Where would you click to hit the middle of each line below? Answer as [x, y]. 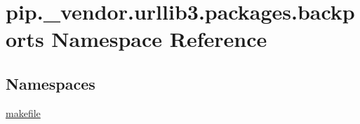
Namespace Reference [159, 39]
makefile [23, 112]
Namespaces [51, 83]
